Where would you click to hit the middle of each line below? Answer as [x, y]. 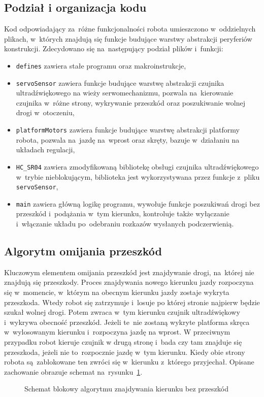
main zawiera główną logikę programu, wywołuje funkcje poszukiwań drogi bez [138, 203]
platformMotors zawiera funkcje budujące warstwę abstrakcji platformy [128, 130]
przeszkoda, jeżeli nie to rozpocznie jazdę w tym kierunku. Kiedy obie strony [125, 352]
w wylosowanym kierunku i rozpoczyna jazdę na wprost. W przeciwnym [117, 332]
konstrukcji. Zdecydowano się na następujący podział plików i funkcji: [114, 48]
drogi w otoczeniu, [45, 112]
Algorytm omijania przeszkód [83, 251]
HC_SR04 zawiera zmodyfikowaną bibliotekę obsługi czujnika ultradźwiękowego [137, 166]
